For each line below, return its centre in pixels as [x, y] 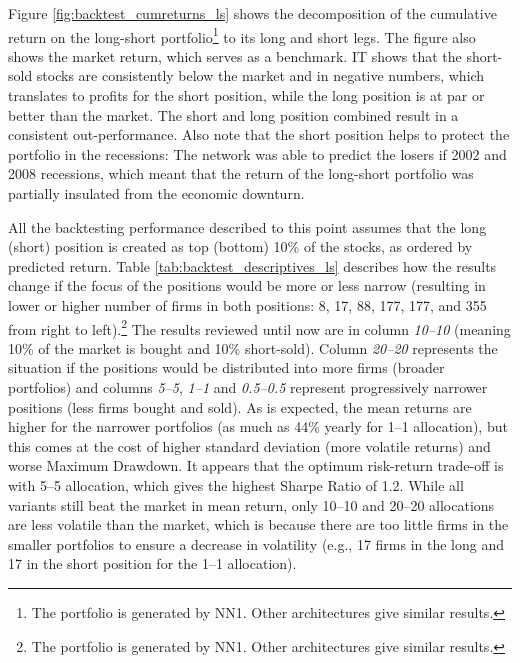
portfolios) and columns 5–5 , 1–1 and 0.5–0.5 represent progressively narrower [248, 387]
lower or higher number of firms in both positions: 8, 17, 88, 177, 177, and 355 [247, 304]
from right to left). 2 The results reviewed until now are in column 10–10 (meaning [259, 327]
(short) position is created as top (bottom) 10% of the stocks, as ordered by [240, 246]
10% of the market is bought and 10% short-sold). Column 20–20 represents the [253, 347]
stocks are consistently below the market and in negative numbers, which [260, 75]
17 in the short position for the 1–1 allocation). [152, 563]
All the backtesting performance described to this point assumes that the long [247, 226]
